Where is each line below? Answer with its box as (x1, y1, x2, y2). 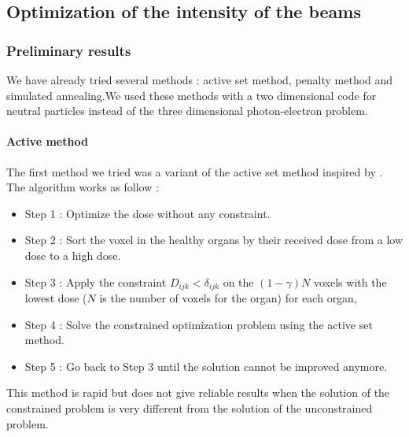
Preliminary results (6, 40, 131, 60)
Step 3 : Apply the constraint (24, 273, 167, 290)
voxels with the (313, 273, 387, 290)
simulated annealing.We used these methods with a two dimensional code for (6, 87, 377, 103)
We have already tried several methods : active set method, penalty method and (6, 72, 393, 87)
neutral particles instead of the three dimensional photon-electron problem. (6, 102, 368, 119)
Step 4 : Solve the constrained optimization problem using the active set (24, 316, 373, 332)
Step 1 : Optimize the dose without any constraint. (24, 205, 271, 221)
